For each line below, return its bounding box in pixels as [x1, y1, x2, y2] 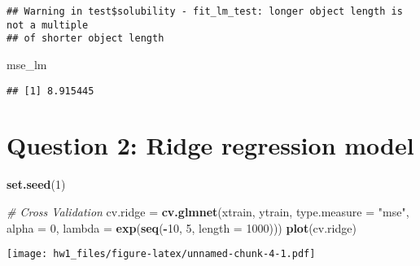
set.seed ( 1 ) [7, 176, 66, 193]
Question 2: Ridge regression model [7, 129, 414, 162]
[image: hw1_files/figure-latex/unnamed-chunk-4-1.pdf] [7, 248, 316, 260]
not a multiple [7, 19, 89, 31]
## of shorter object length [7, 33, 164, 45]
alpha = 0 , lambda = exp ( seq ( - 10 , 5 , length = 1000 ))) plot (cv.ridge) [7, 219, 357, 236]
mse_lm [7, 55, 47, 72]
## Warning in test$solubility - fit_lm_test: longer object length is [7, 6, 403, 17]
